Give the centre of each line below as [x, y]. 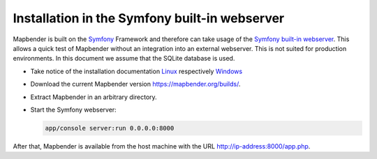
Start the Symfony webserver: [73, 109]
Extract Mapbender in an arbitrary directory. [94, 97]
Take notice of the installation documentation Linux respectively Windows [136, 71]
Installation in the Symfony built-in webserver [149, 18]
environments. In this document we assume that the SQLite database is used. [124, 59]
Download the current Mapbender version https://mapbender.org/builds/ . [135, 84]
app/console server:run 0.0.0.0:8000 [110, 128]
